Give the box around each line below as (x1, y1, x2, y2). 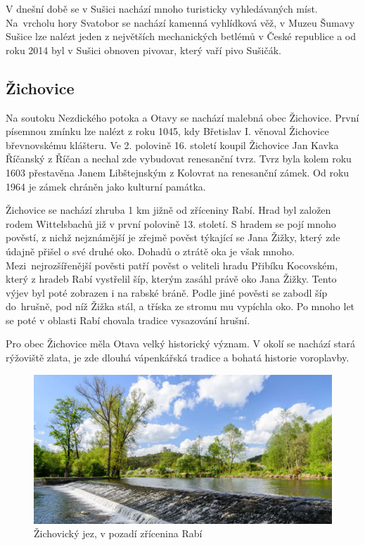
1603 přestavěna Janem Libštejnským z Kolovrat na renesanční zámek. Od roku (6, 165, 350, 179)
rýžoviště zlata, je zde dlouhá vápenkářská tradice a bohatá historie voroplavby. (6, 350, 350, 365)
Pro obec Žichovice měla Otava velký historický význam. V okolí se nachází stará (6, 336, 356, 351)
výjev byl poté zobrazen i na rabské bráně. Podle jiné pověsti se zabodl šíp (6, 285, 328, 300)
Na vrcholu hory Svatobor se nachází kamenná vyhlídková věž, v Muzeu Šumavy (6, 15, 355, 30)
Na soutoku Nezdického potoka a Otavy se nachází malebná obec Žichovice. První (6, 110, 359, 124)
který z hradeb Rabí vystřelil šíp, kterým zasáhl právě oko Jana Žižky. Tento (6, 271, 337, 286)
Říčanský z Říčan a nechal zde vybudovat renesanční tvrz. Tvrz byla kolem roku (6, 151, 352, 166)
